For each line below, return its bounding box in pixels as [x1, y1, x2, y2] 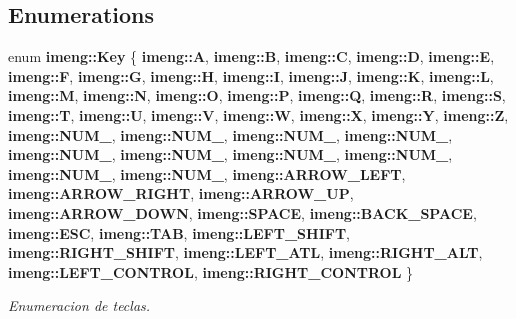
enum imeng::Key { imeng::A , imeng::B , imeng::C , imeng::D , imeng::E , [8, 46, 495, 67]
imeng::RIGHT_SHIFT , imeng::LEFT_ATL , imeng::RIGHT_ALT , [8, 242, 483, 263]
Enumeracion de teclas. [8, 295, 151, 316]
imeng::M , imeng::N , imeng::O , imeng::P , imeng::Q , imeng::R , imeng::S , [8, 85, 506, 106]
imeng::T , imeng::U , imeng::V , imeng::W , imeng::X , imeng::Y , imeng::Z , [8, 104, 509, 125]
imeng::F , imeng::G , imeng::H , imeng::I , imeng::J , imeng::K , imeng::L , [8, 65, 494, 86]
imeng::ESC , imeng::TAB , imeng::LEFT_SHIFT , [8, 222, 351, 243]
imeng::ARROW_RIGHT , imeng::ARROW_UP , [8, 183, 354, 204]
